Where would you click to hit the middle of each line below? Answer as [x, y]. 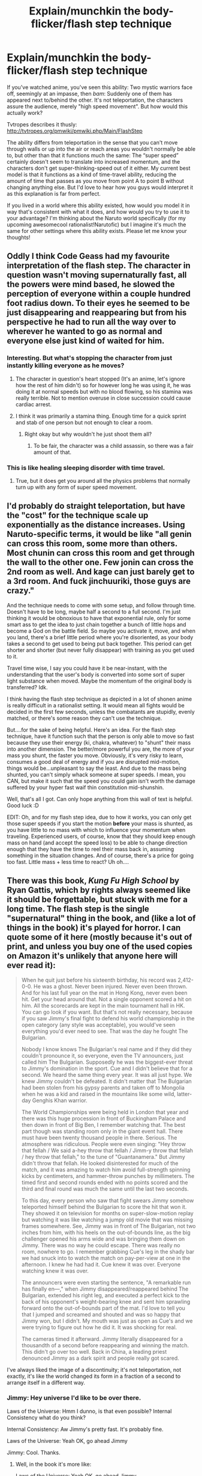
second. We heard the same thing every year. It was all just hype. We [107, 1074]
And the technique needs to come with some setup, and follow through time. [101, 605]
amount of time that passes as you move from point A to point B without [96, 181]
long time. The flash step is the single [78, 909]
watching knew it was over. [55, 1271]
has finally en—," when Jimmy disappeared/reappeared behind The [105, 1289]
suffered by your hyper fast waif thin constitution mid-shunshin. [85, 787]
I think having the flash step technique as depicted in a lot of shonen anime [100, 699]
